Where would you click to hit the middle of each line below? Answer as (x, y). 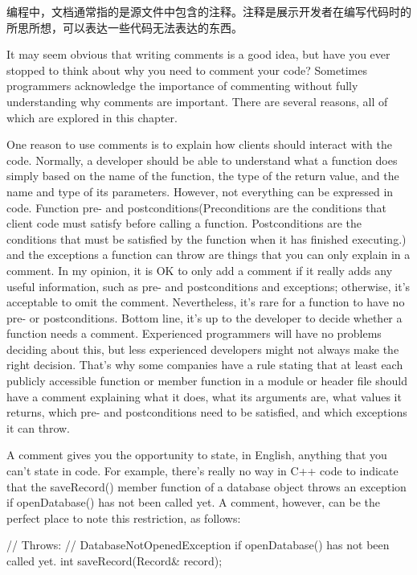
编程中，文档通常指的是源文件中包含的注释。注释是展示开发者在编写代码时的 (209, 11)
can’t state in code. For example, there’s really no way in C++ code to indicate (202, 471)
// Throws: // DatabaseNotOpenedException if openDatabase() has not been (198, 545)
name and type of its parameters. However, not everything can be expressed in (200, 191)
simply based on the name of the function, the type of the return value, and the (203, 176)
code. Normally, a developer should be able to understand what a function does (202, 160)
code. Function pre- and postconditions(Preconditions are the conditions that (196, 207)
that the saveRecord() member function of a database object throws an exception (206, 486)
